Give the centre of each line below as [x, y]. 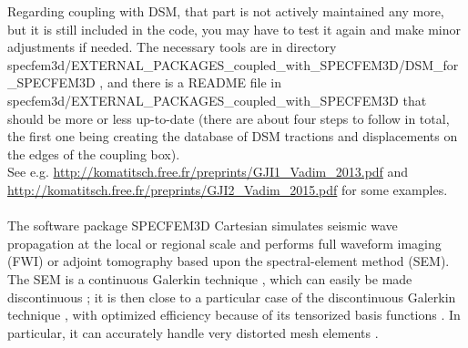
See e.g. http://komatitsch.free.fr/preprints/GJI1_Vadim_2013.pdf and [208, 172]
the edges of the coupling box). [94, 154]
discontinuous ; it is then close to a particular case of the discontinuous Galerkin [232, 297]
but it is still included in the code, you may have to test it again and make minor [234, 29]
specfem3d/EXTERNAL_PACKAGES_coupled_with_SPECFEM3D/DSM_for [233, 64]
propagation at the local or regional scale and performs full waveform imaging [224, 243]
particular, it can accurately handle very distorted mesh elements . [193, 332]
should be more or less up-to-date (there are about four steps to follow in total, [229, 118]
